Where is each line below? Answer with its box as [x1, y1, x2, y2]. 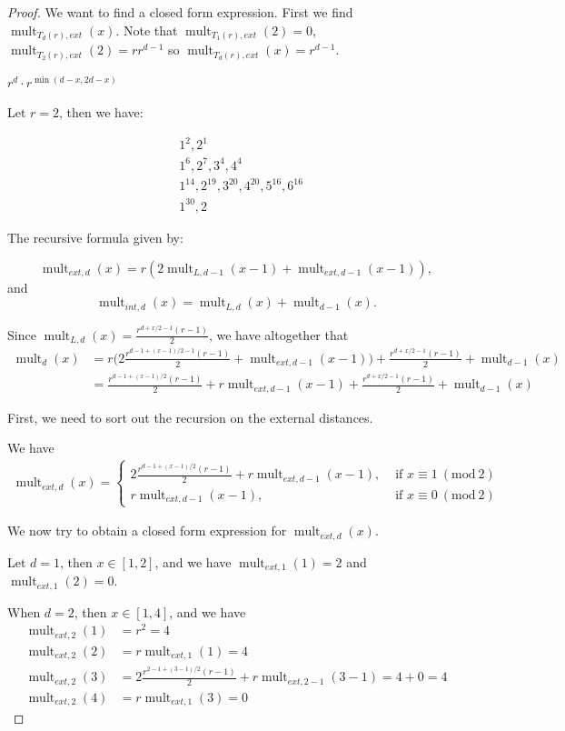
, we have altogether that [208, 325, 349, 344]
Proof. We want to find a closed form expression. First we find [7, 3, 353, 21]
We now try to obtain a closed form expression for [7, 521, 287, 540]
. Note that [115, 20, 178, 39]
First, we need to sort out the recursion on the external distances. [7, 407, 373, 426]
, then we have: [59, 103, 144, 122]
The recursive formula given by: [7, 227, 183, 246]
